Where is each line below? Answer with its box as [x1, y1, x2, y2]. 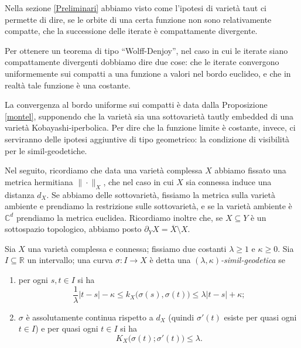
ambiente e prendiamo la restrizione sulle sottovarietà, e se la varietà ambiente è [5, 200, 292, 212]
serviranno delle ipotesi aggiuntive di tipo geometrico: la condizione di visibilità [5, 132, 290, 145]
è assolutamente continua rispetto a [26, 311, 153, 323]
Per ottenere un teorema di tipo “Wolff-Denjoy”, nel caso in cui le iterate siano [5, 44, 288, 56]
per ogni [18, 274, 49, 286]
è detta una [149, 254, 191, 266]
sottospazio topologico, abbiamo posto [5, 223, 142, 235]
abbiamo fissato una [214, 164, 286, 176]
